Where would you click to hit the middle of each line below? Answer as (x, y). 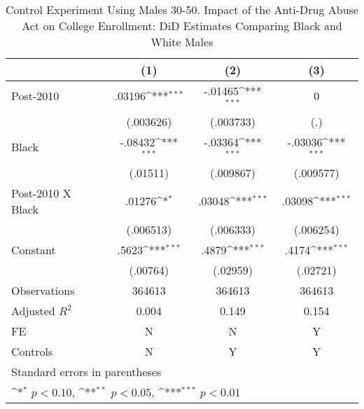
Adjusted (33, 310)
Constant (34, 249)
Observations (43, 290)
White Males (182, 42)
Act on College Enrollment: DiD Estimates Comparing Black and (182, 26)
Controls (32, 351)
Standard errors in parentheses (86, 371)
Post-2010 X (41, 193)
